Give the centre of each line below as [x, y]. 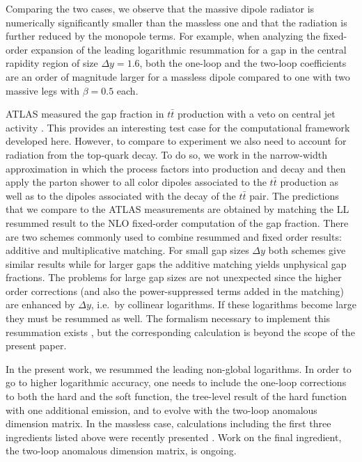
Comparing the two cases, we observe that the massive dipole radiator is [160, 8]
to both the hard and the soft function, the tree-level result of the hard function [176, 396]
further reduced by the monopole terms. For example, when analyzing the [163, 36]
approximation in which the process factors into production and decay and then [176, 168]
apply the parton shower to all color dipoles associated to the [136, 182]
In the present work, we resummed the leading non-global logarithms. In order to [179, 368]
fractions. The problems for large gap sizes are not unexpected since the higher [174, 277]
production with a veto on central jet [256, 114]
